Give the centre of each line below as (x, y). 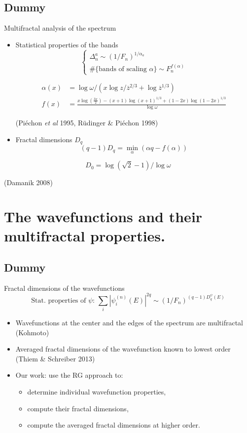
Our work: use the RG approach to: (69, 375)
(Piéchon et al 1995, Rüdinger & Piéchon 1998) (87, 122)
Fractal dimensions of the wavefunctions (64, 288)
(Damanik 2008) (28, 182)
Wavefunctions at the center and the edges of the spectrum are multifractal (129, 323)
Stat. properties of (59, 300)
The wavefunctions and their (103, 216)
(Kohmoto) (32, 332)
